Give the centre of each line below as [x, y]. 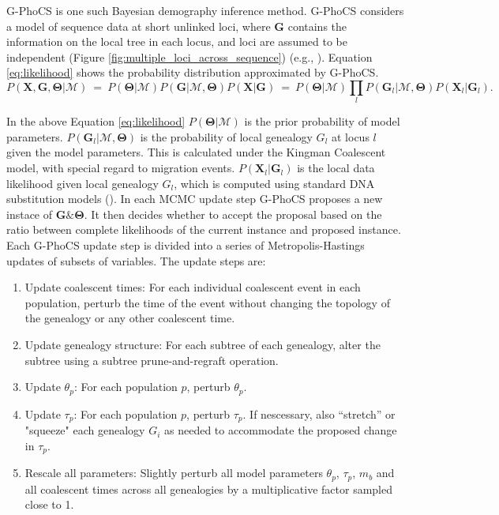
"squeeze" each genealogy [85, 430]
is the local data [336, 168]
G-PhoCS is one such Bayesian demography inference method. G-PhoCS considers [205, 10]
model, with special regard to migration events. [121, 168]
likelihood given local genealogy [83, 183]
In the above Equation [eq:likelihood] [96, 121]
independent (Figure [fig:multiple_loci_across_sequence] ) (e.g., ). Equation [189, 56]
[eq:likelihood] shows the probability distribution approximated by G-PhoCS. [193, 72]
